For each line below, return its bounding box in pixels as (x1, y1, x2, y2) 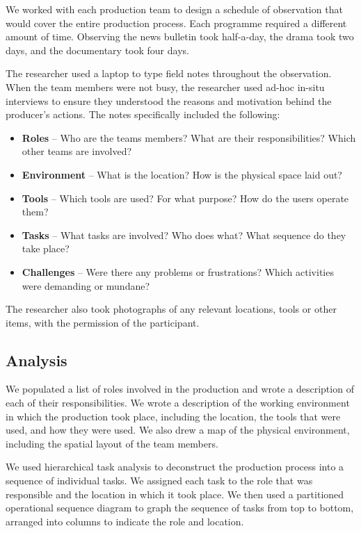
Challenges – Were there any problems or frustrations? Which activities (22, 264, 334, 279)
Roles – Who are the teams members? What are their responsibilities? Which (22, 130, 356, 145)
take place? (22, 241, 70, 256)
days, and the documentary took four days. (6, 42, 189, 57)
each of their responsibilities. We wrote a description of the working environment (6, 395, 350, 410)
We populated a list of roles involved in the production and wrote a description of (6, 382, 354, 396)
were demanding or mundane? (22, 278, 150, 293)
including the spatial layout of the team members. (6, 436, 218, 450)
